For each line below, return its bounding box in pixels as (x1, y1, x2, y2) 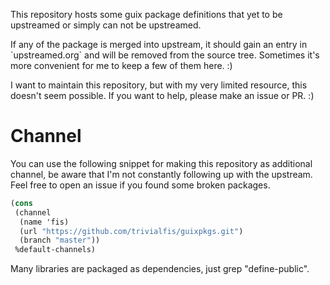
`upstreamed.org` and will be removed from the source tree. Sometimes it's (10, 49, 320, 61)
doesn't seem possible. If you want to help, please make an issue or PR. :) (10, 90, 315, 101)
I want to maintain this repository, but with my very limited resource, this (10, 79, 308, 91)
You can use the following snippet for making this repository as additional (10, 157, 313, 169)
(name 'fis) (19, 217, 70, 227)
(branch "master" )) (19, 235, 101, 246)
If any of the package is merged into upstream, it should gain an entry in (10, 39, 308, 50)
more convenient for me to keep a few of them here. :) (10, 60, 233, 71)
